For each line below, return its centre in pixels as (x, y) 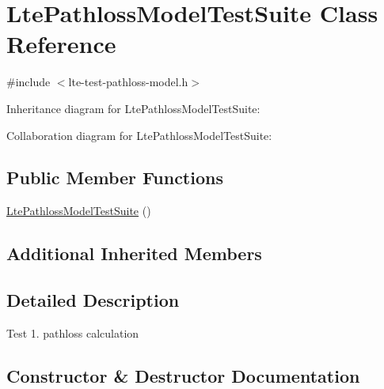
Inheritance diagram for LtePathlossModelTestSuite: (133, 108)
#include (29, 82)
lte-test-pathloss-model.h (128, 82)
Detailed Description (93, 300)
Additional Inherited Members (134, 253)
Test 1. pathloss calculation (73, 332)
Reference (61, 44)
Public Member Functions (115, 178)
